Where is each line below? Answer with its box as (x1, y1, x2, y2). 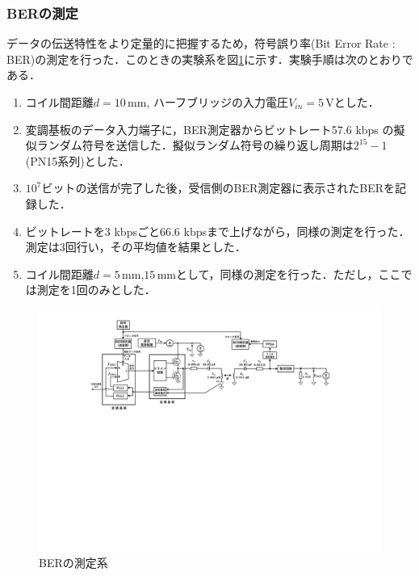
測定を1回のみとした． (36, 281, 156, 298)
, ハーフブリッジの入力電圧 (146, 94, 289, 110)
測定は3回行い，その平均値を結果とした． (25, 238, 246, 255)
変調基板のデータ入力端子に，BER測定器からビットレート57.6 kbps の (25, 120, 394, 137)
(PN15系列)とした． (25, 152, 130, 169)
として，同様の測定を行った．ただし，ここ (175, 265, 401, 282)
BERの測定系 (39, 554, 108, 571)
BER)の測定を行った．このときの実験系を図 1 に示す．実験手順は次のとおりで (6, 50, 413, 67)
